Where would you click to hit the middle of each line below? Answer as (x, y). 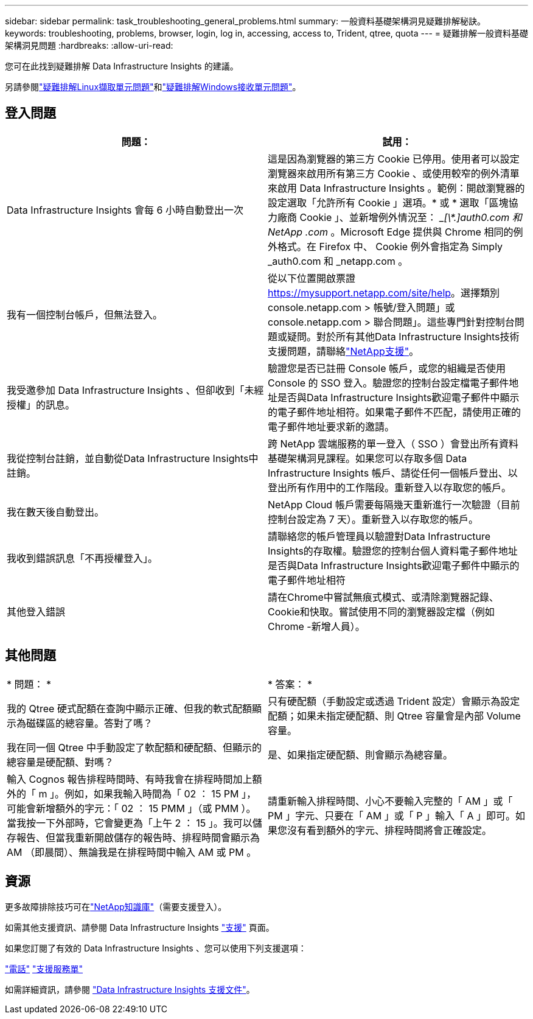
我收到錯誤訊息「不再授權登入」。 (82, 558)
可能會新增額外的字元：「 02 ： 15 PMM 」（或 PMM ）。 (131, 808)
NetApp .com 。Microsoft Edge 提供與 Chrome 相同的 (391, 232)
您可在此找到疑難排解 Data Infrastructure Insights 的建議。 (122, 66)
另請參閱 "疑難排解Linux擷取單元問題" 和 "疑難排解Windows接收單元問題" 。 (153, 87)
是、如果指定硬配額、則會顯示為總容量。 (361, 755)
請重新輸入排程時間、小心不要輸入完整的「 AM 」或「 (390, 801)
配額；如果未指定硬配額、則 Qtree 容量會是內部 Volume (394, 716)
